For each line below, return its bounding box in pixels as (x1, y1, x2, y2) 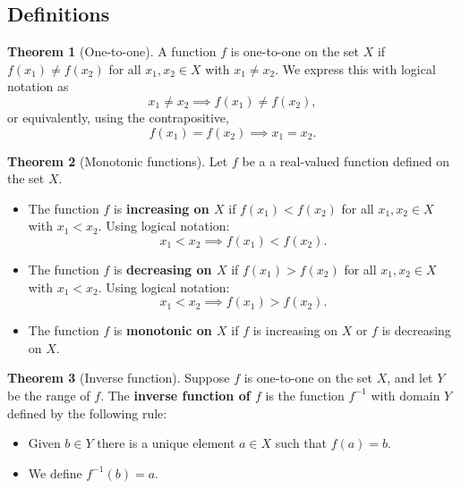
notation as (7, 77, 69, 96)
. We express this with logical (275, 59, 436, 78)
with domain (371, 385, 440, 404)
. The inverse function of (100, 385, 251, 404)
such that (275, 434, 328, 452)
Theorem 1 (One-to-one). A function (7, 42, 217, 61)
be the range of (7, 385, 90, 404)
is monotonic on (113, 321, 212, 340)
